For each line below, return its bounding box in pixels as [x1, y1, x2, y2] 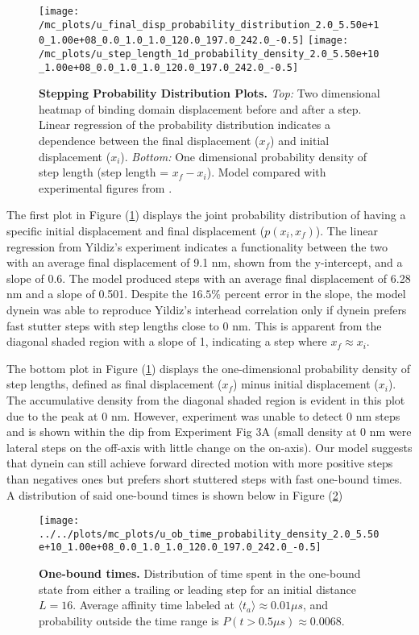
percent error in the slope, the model [224, 285, 406, 302]
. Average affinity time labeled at [73, 596, 234, 613]
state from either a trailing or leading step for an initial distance [39, 580, 357, 597]
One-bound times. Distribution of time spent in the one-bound [39, 565, 361, 582]
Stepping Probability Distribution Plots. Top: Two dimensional [39, 85, 380, 102]
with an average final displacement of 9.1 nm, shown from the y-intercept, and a [6, 254, 403, 271]
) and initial [270, 132, 330, 149]
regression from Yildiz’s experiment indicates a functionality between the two [6, 238, 388, 255]
